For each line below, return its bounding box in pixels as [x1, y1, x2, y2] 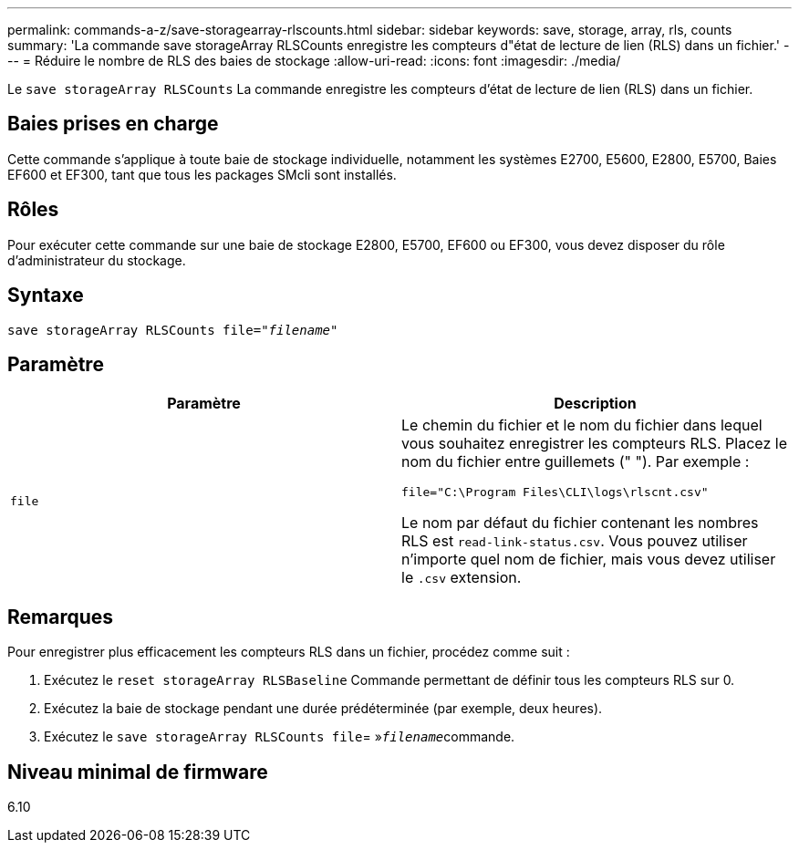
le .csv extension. [401, 568, 522, 587]
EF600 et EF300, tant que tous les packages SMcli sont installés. [7, 166, 397, 182]
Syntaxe [7, 284, 84, 307]
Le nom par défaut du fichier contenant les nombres [401, 513, 759, 533]
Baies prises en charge [7, 112, 219, 136]
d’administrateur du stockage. [7, 252, 186, 268]
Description [554, 394, 637, 413]
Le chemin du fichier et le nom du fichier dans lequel [401, 416, 763, 435]
